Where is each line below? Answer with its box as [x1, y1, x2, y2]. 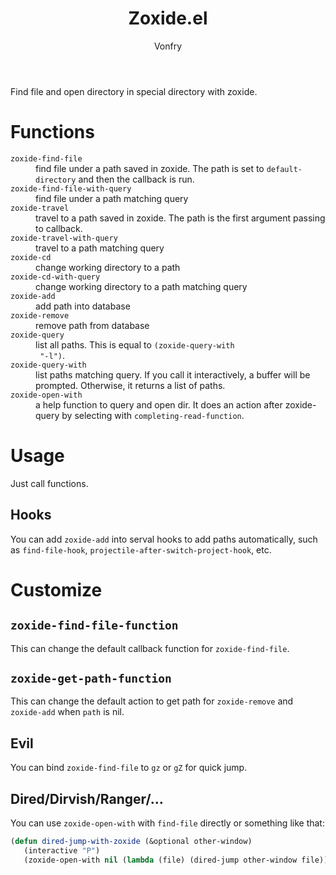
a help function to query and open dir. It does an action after [35, 398, 283, 411]
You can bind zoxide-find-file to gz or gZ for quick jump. [10, 762, 248, 774]
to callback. [35, 222, 83, 234]
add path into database [35, 300, 131, 312]
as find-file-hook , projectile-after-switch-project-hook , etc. [10, 543, 272, 556]
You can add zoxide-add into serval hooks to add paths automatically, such [10, 533, 318, 545]
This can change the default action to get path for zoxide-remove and [10, 695, 294, 707]
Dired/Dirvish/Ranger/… [10, 790, 164, 807]
